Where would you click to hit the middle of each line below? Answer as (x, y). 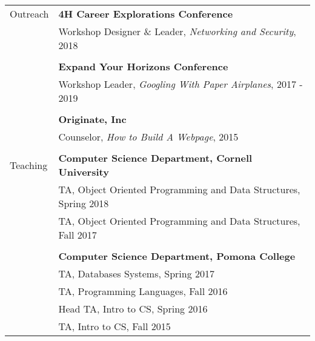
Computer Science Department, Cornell (155, 158)
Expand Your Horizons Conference (143, 66)
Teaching (29, 165)
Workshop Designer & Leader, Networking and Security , (177, 31)
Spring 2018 (84, 203)
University (84, 172)
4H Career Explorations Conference (146, 14)
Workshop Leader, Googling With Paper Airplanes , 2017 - (181, 84)
